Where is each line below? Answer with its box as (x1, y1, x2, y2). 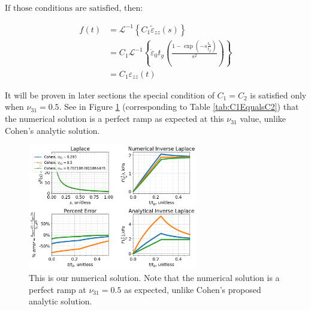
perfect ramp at (29, 283, 86, 295)
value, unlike (240, 112, 286, 125)
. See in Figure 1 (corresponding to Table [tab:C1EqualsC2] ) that (59, 100, 299, 113)
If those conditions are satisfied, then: (5, 4, 143, 13)
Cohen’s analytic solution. (5, 124, 100, 136)
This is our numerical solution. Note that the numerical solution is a (29, 271, 280, 284)
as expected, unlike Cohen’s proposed (124, 283, 261, 295)
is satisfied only (250, 88, 307, 101)
